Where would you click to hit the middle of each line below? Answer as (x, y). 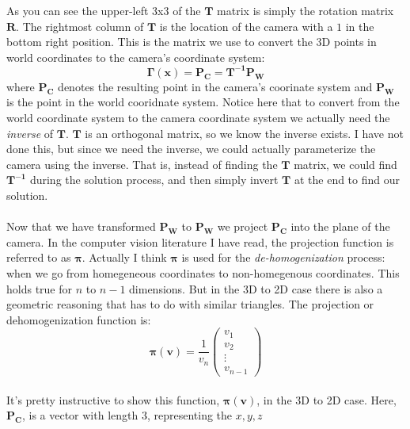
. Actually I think (124, 257)
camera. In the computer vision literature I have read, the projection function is (200, 241)
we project (243, 226)
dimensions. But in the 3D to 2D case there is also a (256, 288)
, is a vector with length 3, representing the (127, 415)
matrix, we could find (345, 164)
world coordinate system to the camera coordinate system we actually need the (198, 118)
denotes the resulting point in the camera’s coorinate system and (215, 86)
